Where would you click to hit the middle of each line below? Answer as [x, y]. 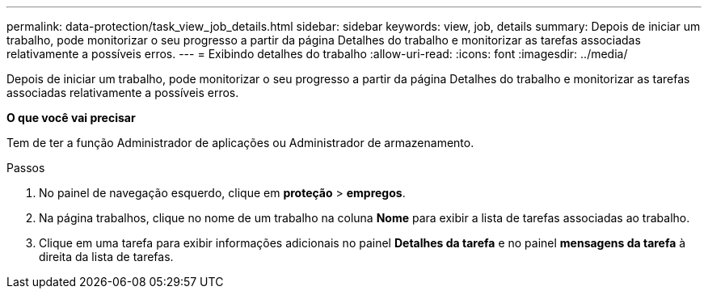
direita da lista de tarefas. [106, 257]
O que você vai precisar [71, 118]
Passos [26, 168]
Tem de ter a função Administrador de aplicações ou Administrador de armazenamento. [240, 143]
